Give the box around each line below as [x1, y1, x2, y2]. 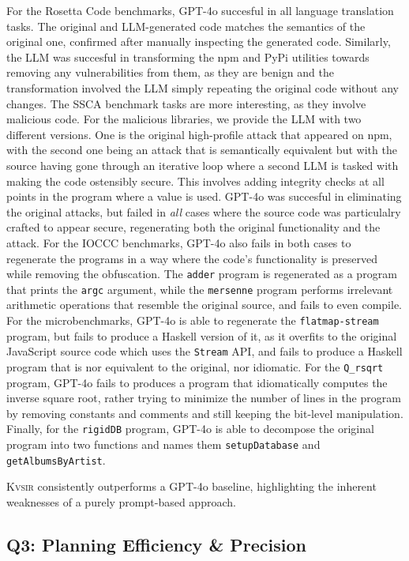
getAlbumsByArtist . [6, 451, 106, 468]
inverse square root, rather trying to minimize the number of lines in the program [6, 390, 401, 406]
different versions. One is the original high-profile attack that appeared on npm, [6, 126, 392, 142]
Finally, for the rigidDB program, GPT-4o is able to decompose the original [6, 420, 374, 437]
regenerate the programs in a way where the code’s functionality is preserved [6, 250, 377, 266]
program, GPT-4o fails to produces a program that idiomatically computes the [6, 374, 388, 390]
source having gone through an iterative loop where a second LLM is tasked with [6, 156, 399, 173]
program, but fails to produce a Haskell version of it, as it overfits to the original [6, 327, 397, 344]
